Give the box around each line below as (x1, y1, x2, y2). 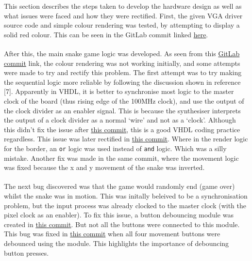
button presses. (4, 247, 49, 258)
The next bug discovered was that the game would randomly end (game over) (4, 181, 235, 191)
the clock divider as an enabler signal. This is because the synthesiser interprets (4, 105, 241, 115)
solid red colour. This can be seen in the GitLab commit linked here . (4, 29, 208, 39)
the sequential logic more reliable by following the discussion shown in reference (4, 77, 241, 87)
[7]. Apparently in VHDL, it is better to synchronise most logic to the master (4, 86, 234, 96)
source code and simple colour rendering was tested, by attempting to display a (4, 20, 240, 30)
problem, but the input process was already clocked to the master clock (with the (4, 200, 246, 210)
